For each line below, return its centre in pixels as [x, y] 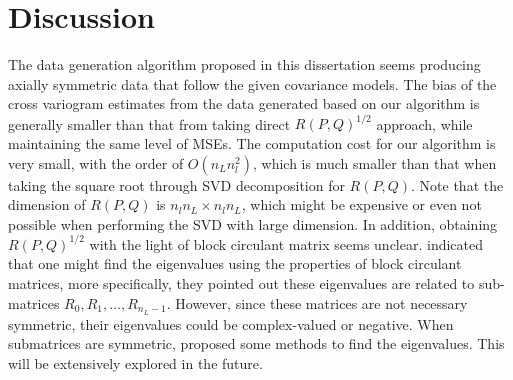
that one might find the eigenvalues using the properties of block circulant [235, 263]
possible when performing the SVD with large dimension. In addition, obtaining [253, 223]
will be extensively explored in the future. [135, 362]
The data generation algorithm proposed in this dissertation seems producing [244, 64]
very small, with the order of [96, 162]
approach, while [424, 123]
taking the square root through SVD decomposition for [176, 184]
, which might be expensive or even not [361, 204]
